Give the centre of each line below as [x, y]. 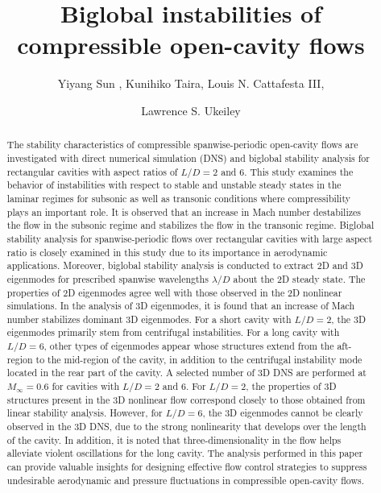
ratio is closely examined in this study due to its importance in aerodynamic [167, 252]
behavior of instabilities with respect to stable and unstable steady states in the [174, 185]
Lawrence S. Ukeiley [191, 110]
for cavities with [86, 386]
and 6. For [184, 386]
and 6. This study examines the [287, 171]
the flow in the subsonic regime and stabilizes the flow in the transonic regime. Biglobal [190, 225]
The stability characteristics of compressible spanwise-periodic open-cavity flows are [182, 145]
